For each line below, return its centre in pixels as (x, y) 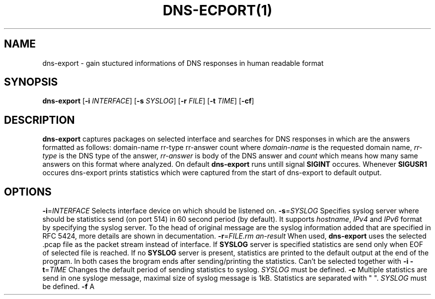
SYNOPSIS (31, 82)
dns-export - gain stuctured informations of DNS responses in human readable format (183, 63)
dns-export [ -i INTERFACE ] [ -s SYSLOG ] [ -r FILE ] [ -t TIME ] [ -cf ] (148, 101)
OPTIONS (28, 192)
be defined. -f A (69, 287)
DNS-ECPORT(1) (217, 10)
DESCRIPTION (39, 120)
